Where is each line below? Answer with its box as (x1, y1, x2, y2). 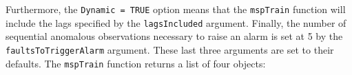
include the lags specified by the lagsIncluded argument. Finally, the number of (6, 15, 346, 30)
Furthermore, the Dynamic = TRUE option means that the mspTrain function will (6, 2, 346, 16)
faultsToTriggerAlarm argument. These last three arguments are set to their (6, 42, 334, 56)
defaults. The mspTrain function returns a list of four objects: (6, 56, 266, 70)
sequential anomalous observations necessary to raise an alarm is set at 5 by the (6, 29, 343, 43)
